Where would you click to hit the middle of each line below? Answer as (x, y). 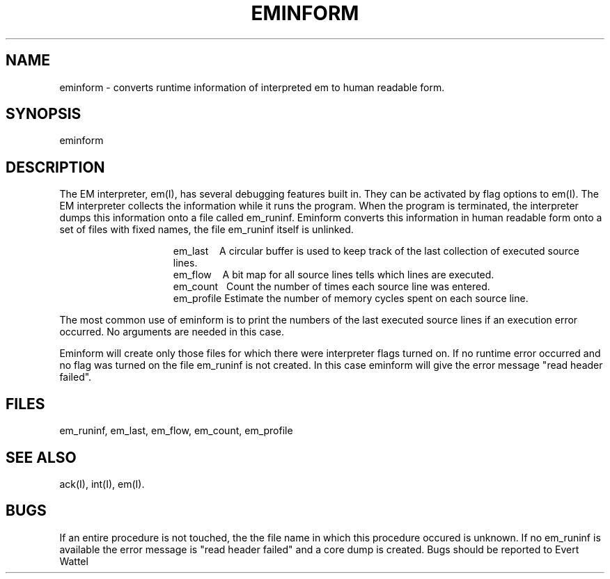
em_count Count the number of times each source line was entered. (331, 287)
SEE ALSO (41, 457)
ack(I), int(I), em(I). (102, 484)
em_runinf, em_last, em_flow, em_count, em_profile (176, 431)
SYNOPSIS (44, 114)
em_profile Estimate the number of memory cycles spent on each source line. (351, 299)
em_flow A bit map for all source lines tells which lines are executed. (334, 275)
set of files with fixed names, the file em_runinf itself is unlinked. (206, 230)
